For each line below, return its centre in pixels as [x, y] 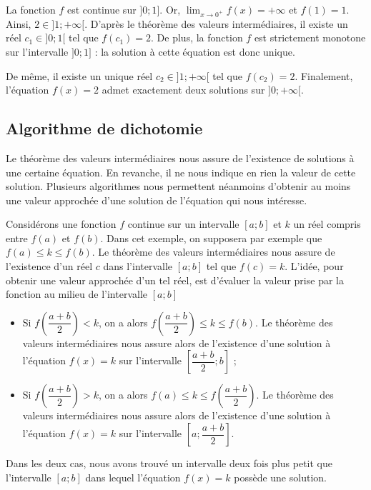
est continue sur [102, 9]
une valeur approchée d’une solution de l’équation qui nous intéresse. [157, 200]
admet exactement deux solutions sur [183, 90]
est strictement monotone [310, 37]
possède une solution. [280, 477]
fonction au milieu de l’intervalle [77, 294]
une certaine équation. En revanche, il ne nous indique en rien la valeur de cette [181, 172]
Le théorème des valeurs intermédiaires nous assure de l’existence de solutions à [180, 157]
